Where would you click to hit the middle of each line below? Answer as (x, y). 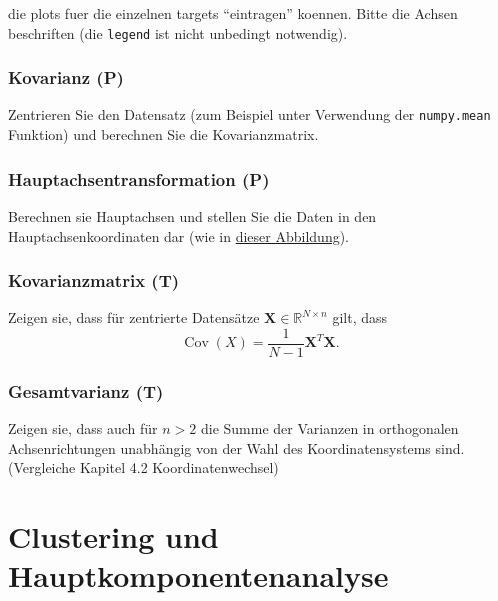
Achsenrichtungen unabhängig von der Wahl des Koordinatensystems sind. (236, 447)
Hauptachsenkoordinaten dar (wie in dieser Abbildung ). (179, 235)
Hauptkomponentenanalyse (198, 575)
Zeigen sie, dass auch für (83, 428)
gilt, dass (360, 317)
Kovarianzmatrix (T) (94, 280)
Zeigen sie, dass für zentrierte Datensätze (134, 317)
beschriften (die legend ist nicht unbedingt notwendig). (178, 32)
